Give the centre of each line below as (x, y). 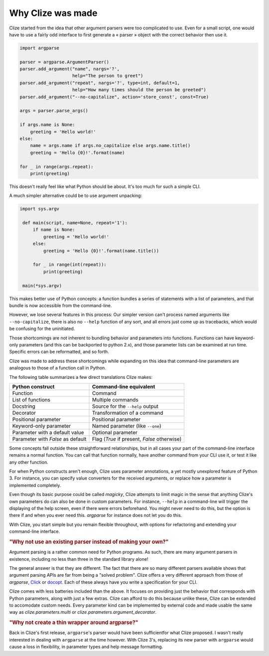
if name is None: (54, 230)
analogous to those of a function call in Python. (58, 368)
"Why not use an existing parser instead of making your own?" (89, 542)
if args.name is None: (47, 125)
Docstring (24, 406)
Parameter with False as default (49, 439)
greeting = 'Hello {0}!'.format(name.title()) (101, 251)
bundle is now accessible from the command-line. (61, 305)
